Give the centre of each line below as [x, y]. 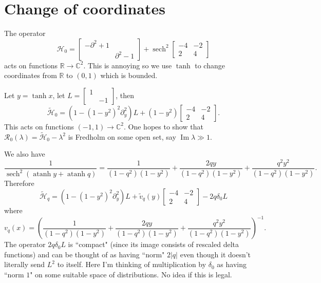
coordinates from [31, 75]
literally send [25, 264]
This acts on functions [39, 126]
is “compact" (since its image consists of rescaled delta [154, 244]
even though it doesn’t [215, 254]
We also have [25, 154]
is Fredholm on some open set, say [122, 136]
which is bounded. [129, 75]
